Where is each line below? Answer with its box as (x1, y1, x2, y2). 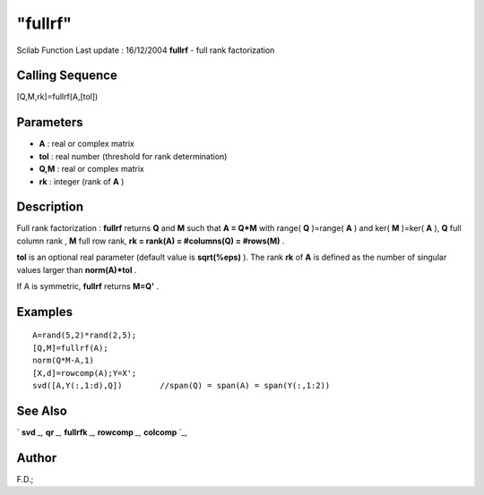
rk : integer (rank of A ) (39, 175, 125, 187)
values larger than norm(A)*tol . (16, 264, 137, 275)
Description (16, 200, 84, 215)
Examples (16, 304, 73, 320)
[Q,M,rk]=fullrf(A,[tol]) (16, 91, 99, 102)
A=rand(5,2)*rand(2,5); (32, 330, 137, 340)
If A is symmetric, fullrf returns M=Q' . (16, 281, 160, 291)
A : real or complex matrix (39, 139, 134, 149)
